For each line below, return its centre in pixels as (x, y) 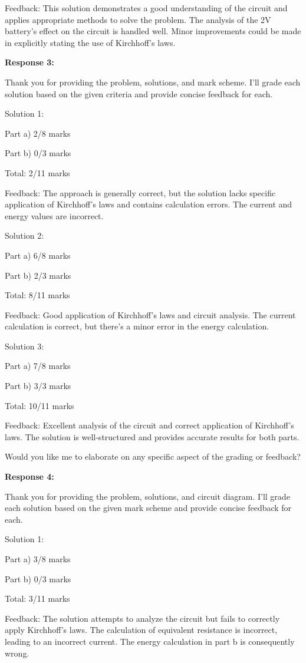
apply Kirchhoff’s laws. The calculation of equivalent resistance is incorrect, (141, 630)
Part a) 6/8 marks (38, 255)
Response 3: (29, 62)
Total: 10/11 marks (40, 405)
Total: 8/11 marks (37, 295)
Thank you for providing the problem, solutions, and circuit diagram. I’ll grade (147, 496)
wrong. (17, 653)
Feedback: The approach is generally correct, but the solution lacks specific (140, 192)
